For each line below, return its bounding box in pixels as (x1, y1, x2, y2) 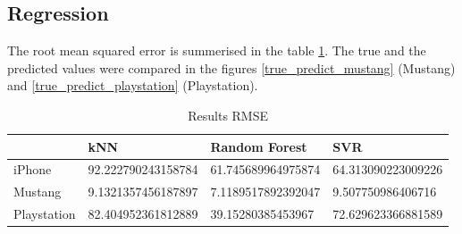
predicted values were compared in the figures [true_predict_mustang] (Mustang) (7, 58, 456, 77)
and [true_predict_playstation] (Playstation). (7, 76, 258, 95)
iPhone (13, 160, 52, 179)
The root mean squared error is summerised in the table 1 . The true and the (7, 41, 426, 60)
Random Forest (210, 137, 307, 155)
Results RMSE (188, 105, 269, 124)
